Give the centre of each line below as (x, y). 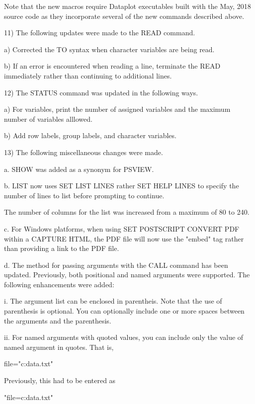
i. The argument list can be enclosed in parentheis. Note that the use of (113, 301)
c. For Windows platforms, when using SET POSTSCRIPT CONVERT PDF (122, 228)
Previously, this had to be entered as (60, 380)
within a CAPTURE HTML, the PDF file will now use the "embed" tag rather (124, 238)
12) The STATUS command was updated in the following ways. (101, 92)
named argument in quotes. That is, (59, 347)
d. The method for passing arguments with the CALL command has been (116, 265)
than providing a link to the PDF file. (62, 248)
